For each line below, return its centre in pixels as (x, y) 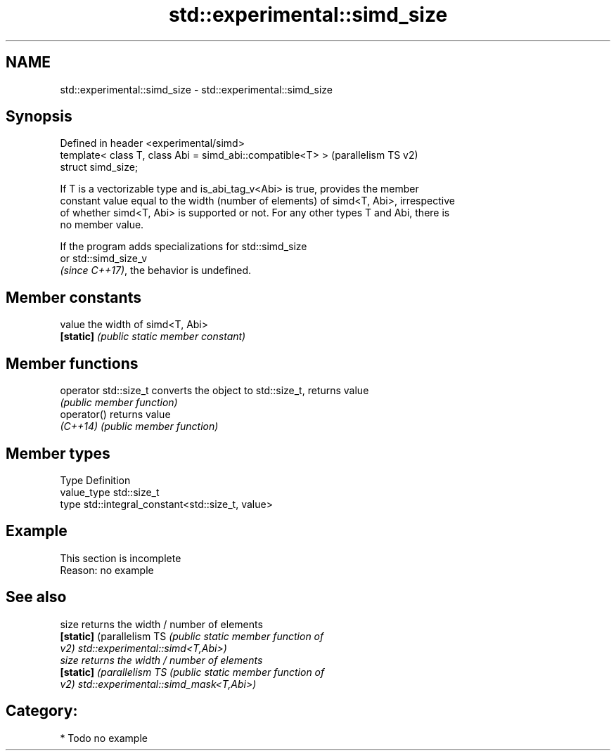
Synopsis (39, 117)
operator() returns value (115, 415)
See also (36, 597)
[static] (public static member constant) (153, 337)
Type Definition (95, 480)
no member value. (102, 225)
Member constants (73, 297)
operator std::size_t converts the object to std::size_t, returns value (214, 391)
